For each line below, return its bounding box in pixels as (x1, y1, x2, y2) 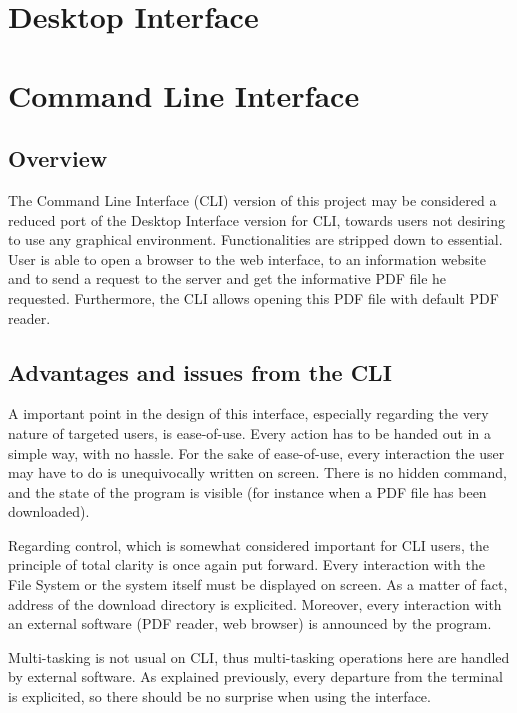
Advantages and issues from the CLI (8, 356, 392, 387)
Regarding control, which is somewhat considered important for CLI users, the (8, 534, 489, 555)
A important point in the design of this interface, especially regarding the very (8, 403, 489, 424)
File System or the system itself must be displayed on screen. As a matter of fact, (8, 574, 508, 595)
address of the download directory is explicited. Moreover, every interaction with (8, 593, 502, 614)
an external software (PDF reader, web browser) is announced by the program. (8, 613, 492, 634)
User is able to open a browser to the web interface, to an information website (8, 248, 487, 269)
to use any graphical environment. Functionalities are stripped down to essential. (8, 229, 503, 250)
